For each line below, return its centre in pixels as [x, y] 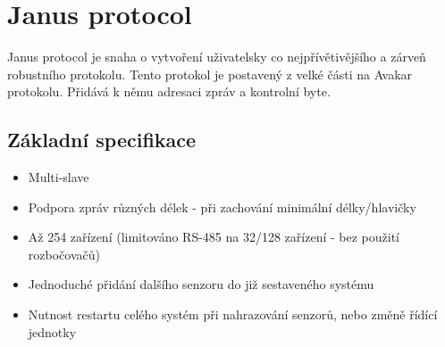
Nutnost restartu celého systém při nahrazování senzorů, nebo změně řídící [233, 314]
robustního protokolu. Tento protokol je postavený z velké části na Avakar [210, 74]
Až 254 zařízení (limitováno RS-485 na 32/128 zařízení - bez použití [214, 237]
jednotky [52, 331]
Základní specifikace [102, 140]
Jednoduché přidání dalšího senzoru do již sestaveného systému [201, 284]
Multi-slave [59, 177]
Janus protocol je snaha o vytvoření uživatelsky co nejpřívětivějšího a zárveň [217, 57]
